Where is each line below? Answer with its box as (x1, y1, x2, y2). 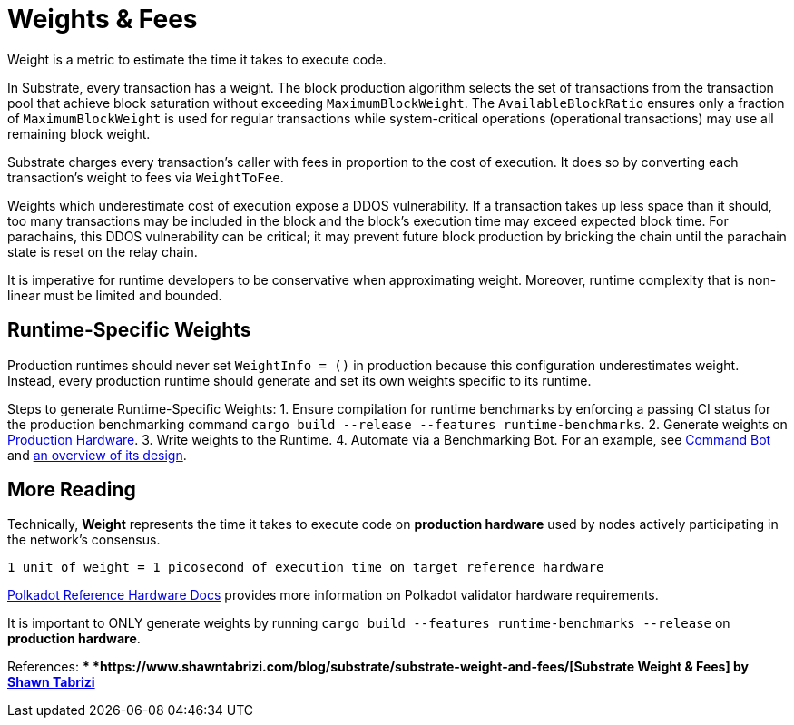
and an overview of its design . (7, 446, 187, 463)
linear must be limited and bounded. (7, 287, 222, 303)
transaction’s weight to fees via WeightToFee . (7, 169, 284, 185)
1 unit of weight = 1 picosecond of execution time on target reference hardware (7, 560, 604, 575)
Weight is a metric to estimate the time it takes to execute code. (7, 51, 387, 67)
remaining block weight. (7, 125, 151, 142)
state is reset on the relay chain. (7, 243, 198, 260)
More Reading (7, 478, 136, 502)
